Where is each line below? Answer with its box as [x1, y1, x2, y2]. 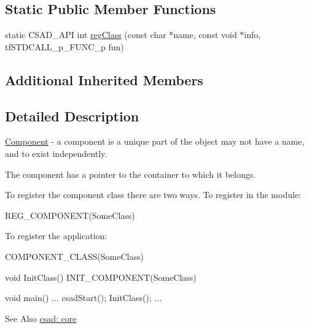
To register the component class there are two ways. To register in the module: [5, 188, 301, 201]
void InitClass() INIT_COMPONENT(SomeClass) [5, 270, 197, 283]
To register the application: [5, 229, 108, 242]
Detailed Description [5, 106, 139, 125]
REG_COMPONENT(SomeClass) [5, 208, 135, 221]
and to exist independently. [5, 147, 108, 159]
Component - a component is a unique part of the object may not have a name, [5, 135, 305, 148]
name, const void [173, 28, 237, 41]
